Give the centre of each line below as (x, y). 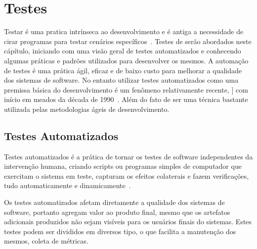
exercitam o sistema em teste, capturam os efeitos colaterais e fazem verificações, (127, 175)
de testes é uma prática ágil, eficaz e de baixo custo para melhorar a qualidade (123, 70)
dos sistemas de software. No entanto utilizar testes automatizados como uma (121, 80)
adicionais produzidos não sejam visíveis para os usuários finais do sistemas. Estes (128, 222)
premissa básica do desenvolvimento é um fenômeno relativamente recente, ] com (126, 89)
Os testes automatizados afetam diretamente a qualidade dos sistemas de (114, 202)
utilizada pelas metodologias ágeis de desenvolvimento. (87, 109)
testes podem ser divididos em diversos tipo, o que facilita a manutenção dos (120, 231)
